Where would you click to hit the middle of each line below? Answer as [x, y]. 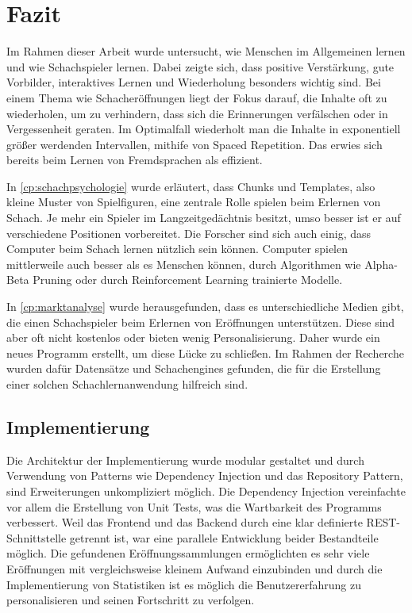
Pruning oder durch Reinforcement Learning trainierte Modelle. [188, 280]
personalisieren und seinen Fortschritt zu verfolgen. [131, 600]
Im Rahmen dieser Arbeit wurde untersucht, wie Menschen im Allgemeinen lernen [206, 51]
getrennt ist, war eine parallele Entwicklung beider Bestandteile [224, 537]
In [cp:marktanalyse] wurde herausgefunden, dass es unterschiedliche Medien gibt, [205, 306]
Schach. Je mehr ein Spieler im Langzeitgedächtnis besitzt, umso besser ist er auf [204, 218]
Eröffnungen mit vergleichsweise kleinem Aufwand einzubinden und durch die [194, 568]
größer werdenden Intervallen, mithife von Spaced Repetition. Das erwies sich [194, 144]
